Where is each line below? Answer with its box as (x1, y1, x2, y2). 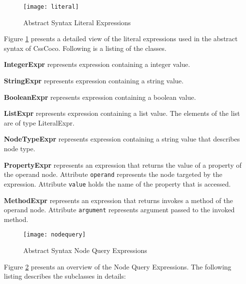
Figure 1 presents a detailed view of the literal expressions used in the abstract (4, 33, 238, 44)
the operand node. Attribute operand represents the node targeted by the (4, 169, 223, 179)
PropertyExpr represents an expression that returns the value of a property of (4, 159, 242, 170)
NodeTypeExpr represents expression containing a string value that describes (4, 134, 240, 144)
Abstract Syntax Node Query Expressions (23, 245, 147, 255)
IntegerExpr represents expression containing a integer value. (4, 59, 190, 69)
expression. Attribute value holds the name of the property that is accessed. (4, 178, 231, 189)
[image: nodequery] (23, 231, 86, 238)
